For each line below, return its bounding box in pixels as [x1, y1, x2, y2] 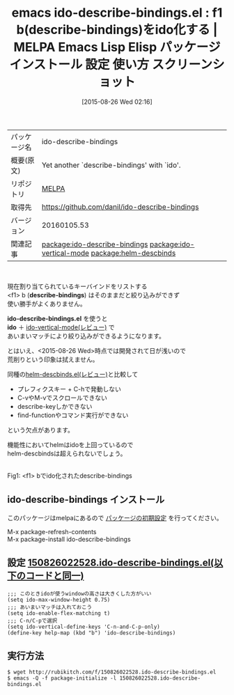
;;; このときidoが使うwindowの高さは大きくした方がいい [7, 590, 152, 597]
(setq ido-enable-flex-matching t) [7, 609, 111, 617]
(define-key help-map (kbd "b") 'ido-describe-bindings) [7, 629, 176, 637]
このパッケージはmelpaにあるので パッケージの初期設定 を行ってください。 [7, 513, 223, 522]
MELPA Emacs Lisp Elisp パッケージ [13, 40, 221, 55]
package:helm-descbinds [91, 248, 176, 258]
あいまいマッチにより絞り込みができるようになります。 [7, 331, 166, 340]
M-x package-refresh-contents [7, 527, 97, 536]
